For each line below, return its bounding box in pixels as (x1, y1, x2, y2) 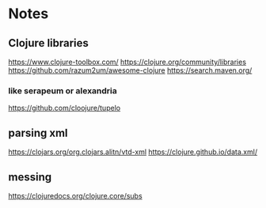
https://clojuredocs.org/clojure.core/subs (8, 191, 142, 200)
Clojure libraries (8, 36, 89, 50)
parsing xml (8, 126, 68, 139)
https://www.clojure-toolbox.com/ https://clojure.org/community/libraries (8, 57, 247, 66)
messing (8, 170, 52, 183)
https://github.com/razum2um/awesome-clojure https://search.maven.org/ (8, 66, 253, 75)
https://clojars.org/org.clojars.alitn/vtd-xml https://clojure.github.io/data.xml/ (8, 147, 258, 157)
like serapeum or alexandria (8, 85, 117, 96)
